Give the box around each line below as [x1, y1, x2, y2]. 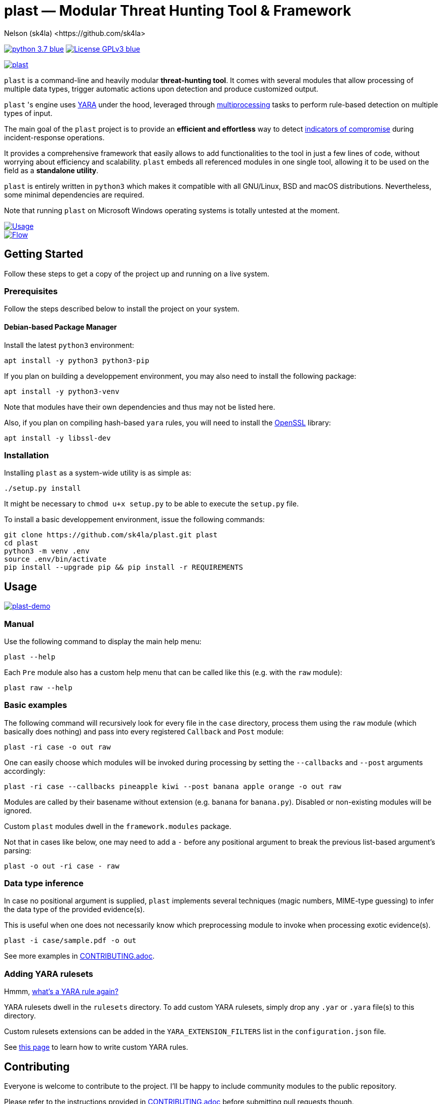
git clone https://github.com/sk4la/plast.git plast [4, 531, 218, 539]
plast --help [4, 652, 56, 661]
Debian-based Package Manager [4, 322, 117, 331]
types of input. [4, 108, 53, 117]
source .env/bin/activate [4, 555, 107, 564]
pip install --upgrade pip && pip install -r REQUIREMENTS [4, 563, 244, 572]
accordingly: [4, 766, 46, 775]
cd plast [4, 539, 38, 547]
